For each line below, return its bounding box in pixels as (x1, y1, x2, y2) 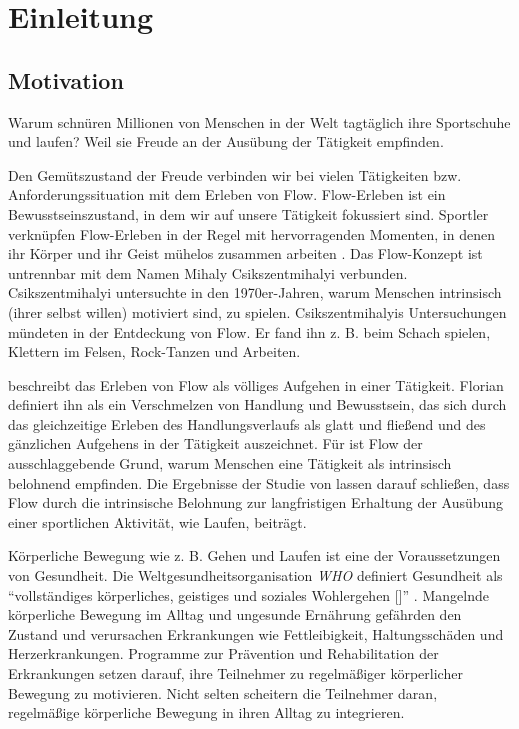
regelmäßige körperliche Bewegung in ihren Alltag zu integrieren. (8, 702, 405, 723)
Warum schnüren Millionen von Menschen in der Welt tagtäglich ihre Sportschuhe (8, 111, 511, 132)
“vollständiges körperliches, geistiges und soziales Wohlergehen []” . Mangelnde (8, 584, 489, 605)
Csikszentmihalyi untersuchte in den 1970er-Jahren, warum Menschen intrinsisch (8, 282, 502, 303)
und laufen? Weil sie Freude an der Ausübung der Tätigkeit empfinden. (8, 131, 444, 152)
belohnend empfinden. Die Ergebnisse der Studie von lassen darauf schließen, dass (8, 472, 510, 493)
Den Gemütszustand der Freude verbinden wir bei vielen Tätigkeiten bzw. (8, 164, 462, 185)
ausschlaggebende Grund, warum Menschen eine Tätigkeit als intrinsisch (8, 453, 452, 474)
